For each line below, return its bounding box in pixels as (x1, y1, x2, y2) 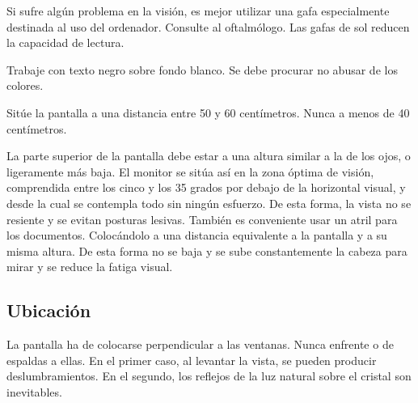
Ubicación (6, 298, 91, 323)
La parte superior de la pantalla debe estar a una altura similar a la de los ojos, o (6, 147, 411, 164)
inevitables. (6, 383, 62, 400)
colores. (6, 77, 44, 94)
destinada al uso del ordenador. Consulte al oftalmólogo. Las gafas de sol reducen (6, 18, 410, 35)
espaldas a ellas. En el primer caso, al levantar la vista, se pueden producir (6, 351, 377, 368)
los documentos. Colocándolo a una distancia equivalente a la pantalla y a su (6, 227, 387, 244)
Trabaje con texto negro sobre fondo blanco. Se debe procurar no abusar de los (6, 61, 398, 78)
